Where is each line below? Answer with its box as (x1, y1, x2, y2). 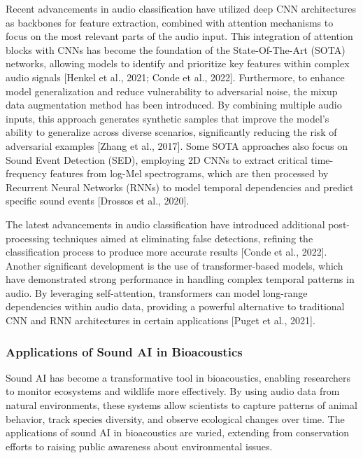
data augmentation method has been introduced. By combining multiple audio (6, 97, 342, 112)
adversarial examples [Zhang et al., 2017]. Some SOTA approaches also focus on (6, 138, 348, 153)
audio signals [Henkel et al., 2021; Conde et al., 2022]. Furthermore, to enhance (6, 69, 345, 84)
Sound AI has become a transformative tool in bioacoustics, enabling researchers (6, 370, 350, 384)
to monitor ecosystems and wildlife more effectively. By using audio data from (6, 384, 340, 398)
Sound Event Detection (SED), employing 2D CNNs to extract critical (6, 152, 308, 167)
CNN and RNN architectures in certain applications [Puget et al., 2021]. (6, 313, 315, 328)
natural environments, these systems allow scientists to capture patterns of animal (6, 398, 357, 412)
